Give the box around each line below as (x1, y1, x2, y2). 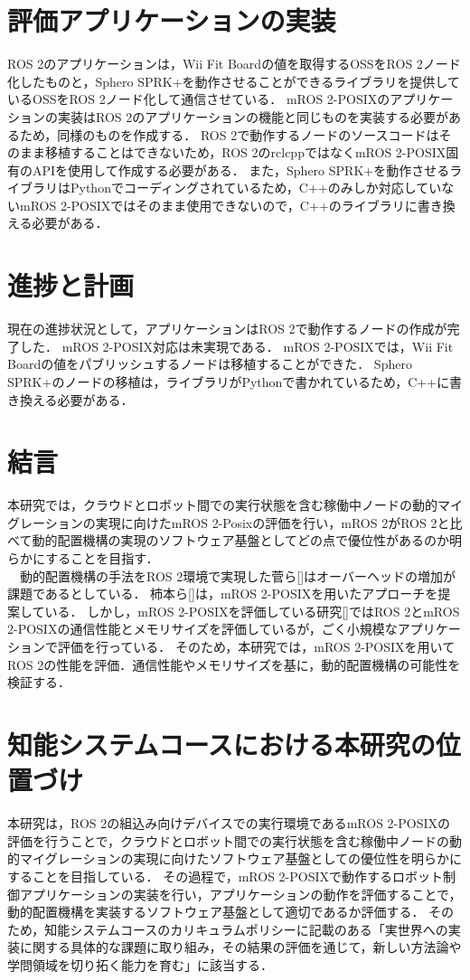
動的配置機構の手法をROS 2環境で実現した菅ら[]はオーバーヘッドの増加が (19, 566, 456, 585)
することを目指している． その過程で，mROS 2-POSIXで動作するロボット (7, 866, 444, 885)
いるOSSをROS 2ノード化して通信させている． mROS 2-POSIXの (7, 90, 390, 108)
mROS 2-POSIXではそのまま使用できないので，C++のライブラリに (19, 195, 418, 214)
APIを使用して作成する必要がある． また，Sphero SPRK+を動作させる (32, 160, 450, 179)
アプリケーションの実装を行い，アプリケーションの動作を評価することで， (19, 884, 462, 903)
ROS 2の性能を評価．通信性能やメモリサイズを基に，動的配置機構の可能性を (7, 655, 461, 674)
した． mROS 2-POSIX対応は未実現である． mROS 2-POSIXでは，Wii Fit (19, 336, 454, 355)
